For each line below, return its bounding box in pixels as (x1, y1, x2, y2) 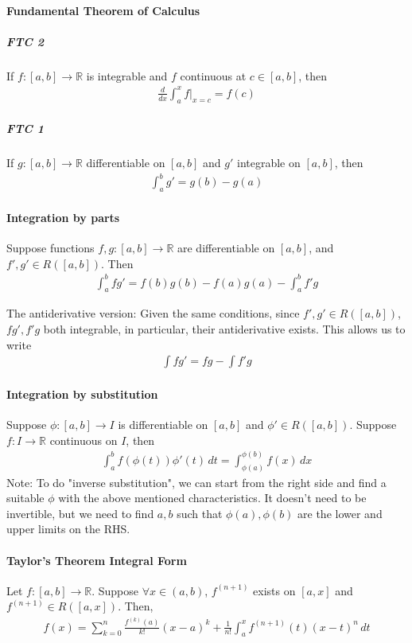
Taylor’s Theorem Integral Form (6, 551, 187, 568)
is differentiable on (118, 416, 208, 433)
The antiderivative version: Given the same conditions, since (6, 305, 300, 321)
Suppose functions (6, 239, 95, 255)
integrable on (237, 154, 301, 171)
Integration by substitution (6, 385, 158, 402)
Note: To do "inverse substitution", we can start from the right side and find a (6, 473, 387, 490)
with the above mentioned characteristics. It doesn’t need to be (58, 489, 367, 506)
